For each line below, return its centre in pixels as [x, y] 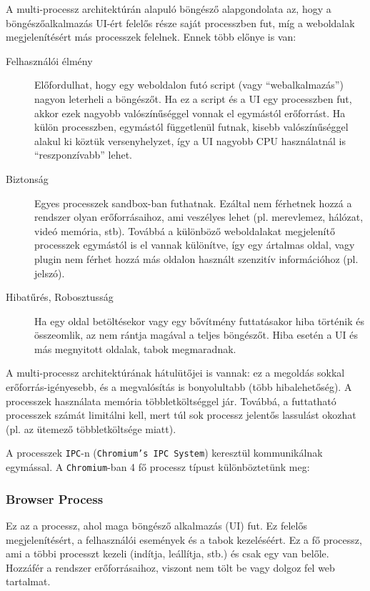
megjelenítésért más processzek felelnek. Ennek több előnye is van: [151, 37]
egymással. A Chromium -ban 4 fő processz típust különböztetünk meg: [158, 467]
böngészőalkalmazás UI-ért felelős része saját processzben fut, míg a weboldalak [180, 23]
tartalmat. [28, 581]
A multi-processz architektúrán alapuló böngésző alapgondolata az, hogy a [169, 9]
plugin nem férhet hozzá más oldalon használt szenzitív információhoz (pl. [196, 258]
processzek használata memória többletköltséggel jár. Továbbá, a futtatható [171, 401]
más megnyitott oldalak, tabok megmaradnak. [135, 348]
